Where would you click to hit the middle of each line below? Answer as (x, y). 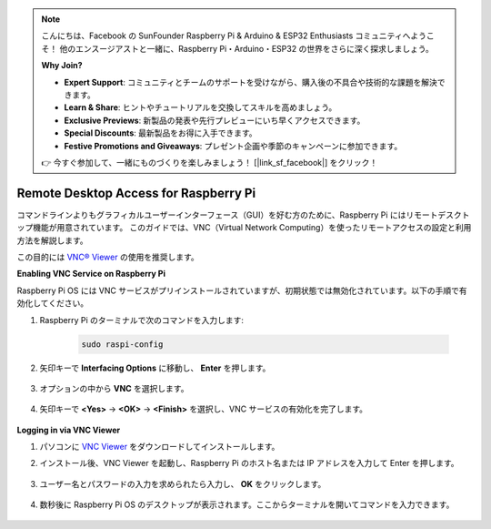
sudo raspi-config (122, 344)
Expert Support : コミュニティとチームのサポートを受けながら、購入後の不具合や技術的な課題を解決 (251, 82)
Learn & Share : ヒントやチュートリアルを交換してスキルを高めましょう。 (200, 107)
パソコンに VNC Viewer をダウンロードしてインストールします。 (160, 447)
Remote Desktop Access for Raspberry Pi (136, 193)
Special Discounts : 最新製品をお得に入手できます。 (161, 133)
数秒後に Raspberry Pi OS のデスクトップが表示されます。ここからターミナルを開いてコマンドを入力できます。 (247, 504)
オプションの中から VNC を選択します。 (114, 388)
